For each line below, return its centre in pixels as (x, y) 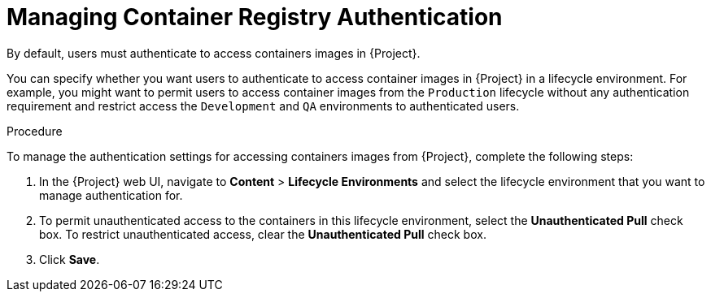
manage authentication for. (111, 195)
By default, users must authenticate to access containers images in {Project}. (214, 53)
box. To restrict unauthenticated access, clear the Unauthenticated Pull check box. (263, 234)
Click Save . (70, 259)
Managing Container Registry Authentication (255, 17)
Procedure (35, 131)
